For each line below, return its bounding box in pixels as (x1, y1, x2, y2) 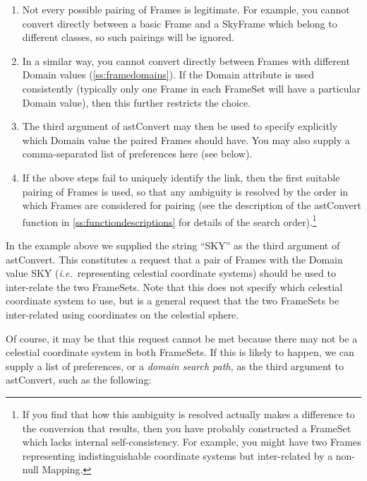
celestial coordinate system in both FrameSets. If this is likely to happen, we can (6, 345, 354, 360)
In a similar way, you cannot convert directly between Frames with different (22, 53, 350, 68)
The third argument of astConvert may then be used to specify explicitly (22, 119, 338, 133)
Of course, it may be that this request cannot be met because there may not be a (6, 331, 358, 345)
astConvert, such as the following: (6, 372, 152, 387)
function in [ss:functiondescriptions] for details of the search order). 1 (22, 212, 317, 229)
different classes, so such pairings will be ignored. (22, 30, 234, 44)
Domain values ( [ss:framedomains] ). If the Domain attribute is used (22, 67, 314, 82)
